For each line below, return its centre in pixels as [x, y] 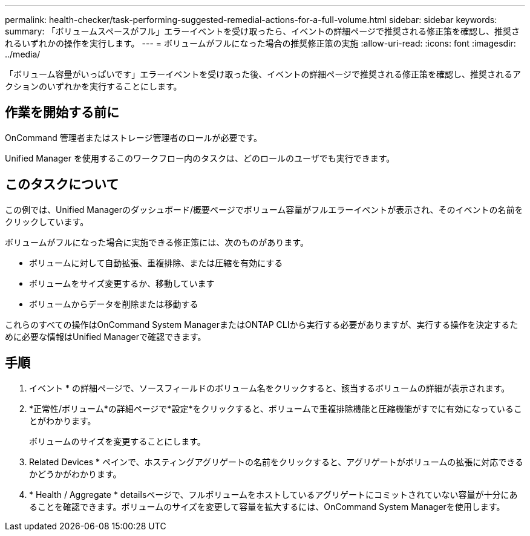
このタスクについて [62, 185]
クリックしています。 [47, 221]
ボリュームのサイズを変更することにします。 [117, 441]
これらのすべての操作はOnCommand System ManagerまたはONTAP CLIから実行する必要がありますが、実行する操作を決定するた [262, 324]
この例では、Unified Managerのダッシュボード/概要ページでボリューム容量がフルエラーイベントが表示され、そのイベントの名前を [264, 209]
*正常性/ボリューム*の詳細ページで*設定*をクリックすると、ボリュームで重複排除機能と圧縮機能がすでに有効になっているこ [276, 408]
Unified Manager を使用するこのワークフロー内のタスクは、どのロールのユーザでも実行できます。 [200, 158]
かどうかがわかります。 [75, 474]
